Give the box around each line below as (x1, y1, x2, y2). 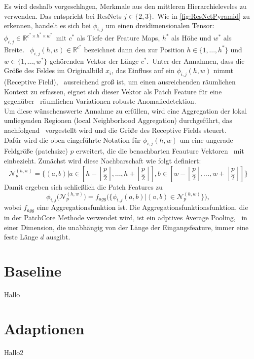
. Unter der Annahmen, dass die (146, 55, 245, 66)
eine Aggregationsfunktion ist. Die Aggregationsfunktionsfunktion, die (36, 202, 248, 212)
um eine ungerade (180, 134, 233, 145)
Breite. (4, 44, 25, 54)
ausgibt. (46, 232, 71, 242)
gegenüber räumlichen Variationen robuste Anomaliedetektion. (4, 96, 196, 106)
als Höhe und (171, 33, 211, 43)
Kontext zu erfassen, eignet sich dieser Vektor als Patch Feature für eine (4, 86, 222, 96)
